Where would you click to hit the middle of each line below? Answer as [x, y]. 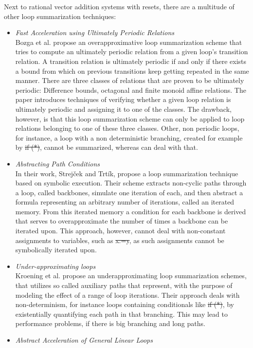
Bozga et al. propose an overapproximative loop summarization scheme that [129, 42]
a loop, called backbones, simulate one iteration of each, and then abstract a [129, 192]
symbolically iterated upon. [56, 250]
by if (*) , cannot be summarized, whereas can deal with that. [107, 147]
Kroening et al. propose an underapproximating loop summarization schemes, [131, 276]
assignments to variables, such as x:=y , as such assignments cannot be [120, 240]
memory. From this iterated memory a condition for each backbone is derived [131, 211]
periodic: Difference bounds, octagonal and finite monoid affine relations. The [131, 90]
